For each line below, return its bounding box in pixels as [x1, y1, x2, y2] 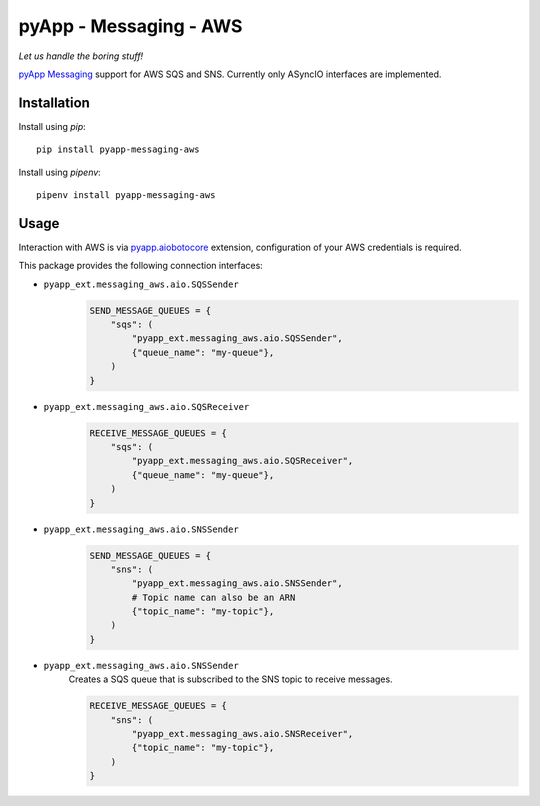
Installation [18, 94, 90, 111]
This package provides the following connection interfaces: [18, 260, 264, 272]
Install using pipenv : [18, 166, 102, 178]
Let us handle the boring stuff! [18, 50, 144, 62]
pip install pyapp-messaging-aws [36, 144, 200, 155]
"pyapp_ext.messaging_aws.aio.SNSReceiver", [131, 728, 354, 740]
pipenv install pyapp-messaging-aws [36, 190, 216, 201]
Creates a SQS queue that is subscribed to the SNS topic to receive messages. [68, 673, 394, 685]
